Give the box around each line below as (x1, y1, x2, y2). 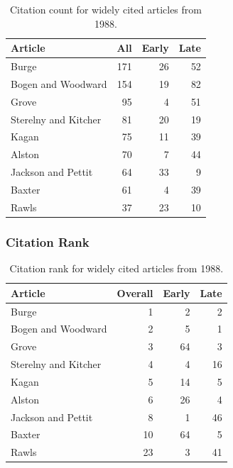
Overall (116, 285, 153, 300)
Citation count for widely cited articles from (9, 2, 202, 16)
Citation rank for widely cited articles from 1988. (9, 261, 224, 276)
